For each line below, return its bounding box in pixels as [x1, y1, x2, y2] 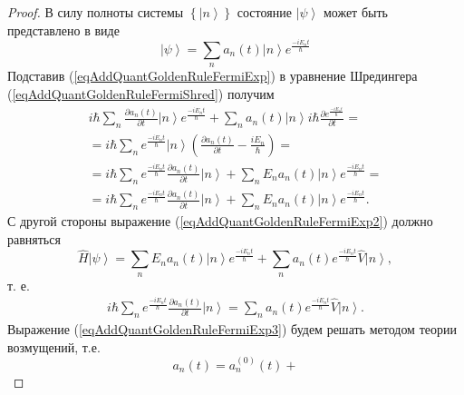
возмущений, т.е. [7, 337, 101, 356]
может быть [323, 3, 388, 21]
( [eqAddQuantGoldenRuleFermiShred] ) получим [7, 84, 275, 103]
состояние [237, 3, 292, 21]
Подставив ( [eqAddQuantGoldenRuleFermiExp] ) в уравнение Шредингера [7, 66, 418, 85]
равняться [7, 229, 61, 248]
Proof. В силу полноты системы [7, 3, 184, 21]
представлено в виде [7, 20, 120, 39]
